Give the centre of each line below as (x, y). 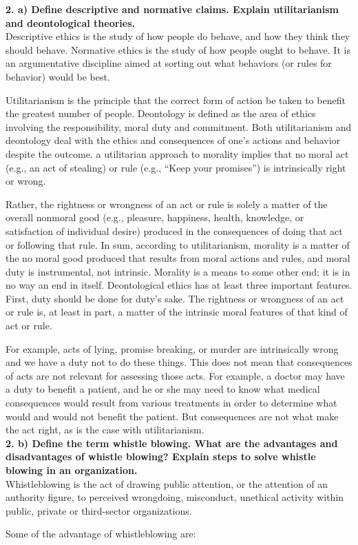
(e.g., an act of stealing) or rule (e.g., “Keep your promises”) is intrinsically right (176, 167)
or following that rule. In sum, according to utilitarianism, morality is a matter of (178, 244)
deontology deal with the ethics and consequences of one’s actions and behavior (173, 140)
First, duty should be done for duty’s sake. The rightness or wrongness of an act (175, 298)
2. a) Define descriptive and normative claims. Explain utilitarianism (172, 9)
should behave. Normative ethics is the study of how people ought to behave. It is (178, 49)
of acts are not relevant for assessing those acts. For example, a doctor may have (175, 375)
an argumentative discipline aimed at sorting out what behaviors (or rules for (169, 63)
